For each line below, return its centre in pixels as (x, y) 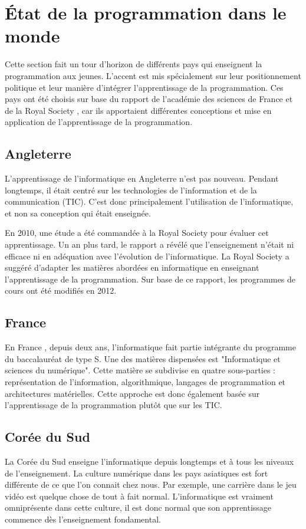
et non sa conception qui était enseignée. (78, 213)
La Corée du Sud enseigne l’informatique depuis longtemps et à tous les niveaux (149, 461)
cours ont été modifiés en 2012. (61, 290)
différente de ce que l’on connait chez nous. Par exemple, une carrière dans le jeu (151, 484)
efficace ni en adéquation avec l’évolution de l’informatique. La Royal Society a (147, 256)
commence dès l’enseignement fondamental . (83, 519)
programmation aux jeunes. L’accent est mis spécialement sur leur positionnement (153, 75)
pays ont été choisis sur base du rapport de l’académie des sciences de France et (149, 99)
